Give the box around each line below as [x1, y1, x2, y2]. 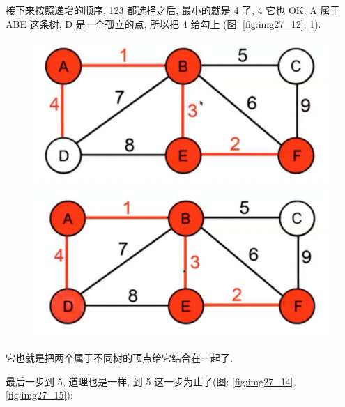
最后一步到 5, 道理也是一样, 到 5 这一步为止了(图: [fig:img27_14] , [6, 374, 296, 388]
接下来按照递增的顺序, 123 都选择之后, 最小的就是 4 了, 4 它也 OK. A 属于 [6, 3, 340, 17]
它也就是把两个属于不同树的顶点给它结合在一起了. [6, 350, 233, 364]
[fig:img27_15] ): [6, 387, 73, 402]
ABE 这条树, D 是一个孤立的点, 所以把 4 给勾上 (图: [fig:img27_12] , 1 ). [6, 16, 321, 31]
